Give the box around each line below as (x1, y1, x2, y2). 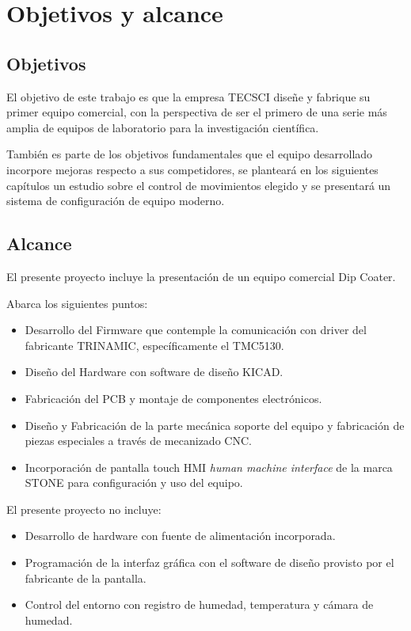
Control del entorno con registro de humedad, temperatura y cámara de (25, 596, 374, 613)
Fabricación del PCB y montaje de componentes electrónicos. (25, 390, 322, 406)
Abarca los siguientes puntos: (6, 295, 148, 311)
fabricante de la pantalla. (25, 569, 147, 586)
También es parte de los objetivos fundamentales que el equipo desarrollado (6, 146, 373, 162)
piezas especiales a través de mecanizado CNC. (25, 432, 252, 449)
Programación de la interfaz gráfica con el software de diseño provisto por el (25, 554, 394, 571)
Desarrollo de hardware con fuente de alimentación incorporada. (25, 527, 336, 544)
